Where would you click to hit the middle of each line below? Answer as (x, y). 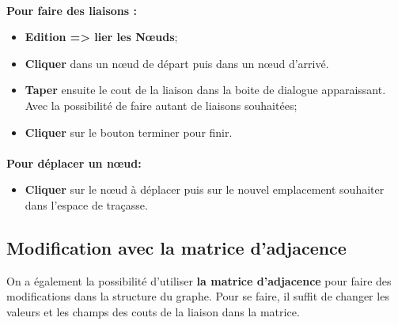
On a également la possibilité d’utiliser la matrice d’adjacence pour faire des (199, 280)
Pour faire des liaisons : (72, 10)
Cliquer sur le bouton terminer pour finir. (129, 132)
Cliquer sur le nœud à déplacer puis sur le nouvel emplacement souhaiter (205, 189)
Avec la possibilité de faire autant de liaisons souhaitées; (161, 105)
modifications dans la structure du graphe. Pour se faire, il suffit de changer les (198, 296)
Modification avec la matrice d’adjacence (176, 247)
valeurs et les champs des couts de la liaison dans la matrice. (153, 311)
